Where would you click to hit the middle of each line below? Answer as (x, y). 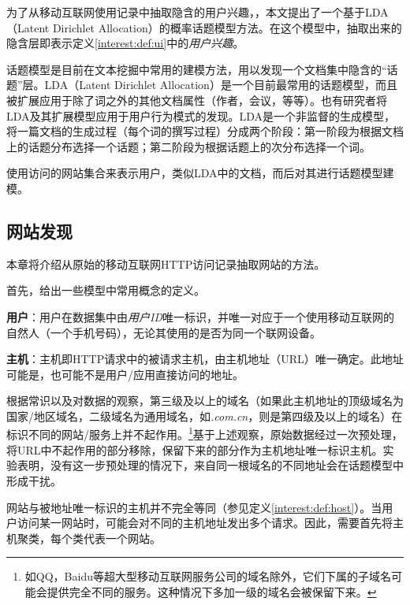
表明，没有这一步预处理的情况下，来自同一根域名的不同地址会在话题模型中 (210, 465)
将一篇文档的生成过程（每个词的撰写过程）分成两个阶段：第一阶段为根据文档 (205, 131)
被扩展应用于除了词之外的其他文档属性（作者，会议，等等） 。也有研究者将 (197, 100)
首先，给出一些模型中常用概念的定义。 (106, 290)
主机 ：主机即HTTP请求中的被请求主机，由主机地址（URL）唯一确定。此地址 (205, 359)
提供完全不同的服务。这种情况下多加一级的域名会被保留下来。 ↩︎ (212, 591)
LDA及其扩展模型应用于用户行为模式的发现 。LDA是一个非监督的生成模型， (201, 115)
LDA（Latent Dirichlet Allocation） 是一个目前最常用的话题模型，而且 (221, 85)
